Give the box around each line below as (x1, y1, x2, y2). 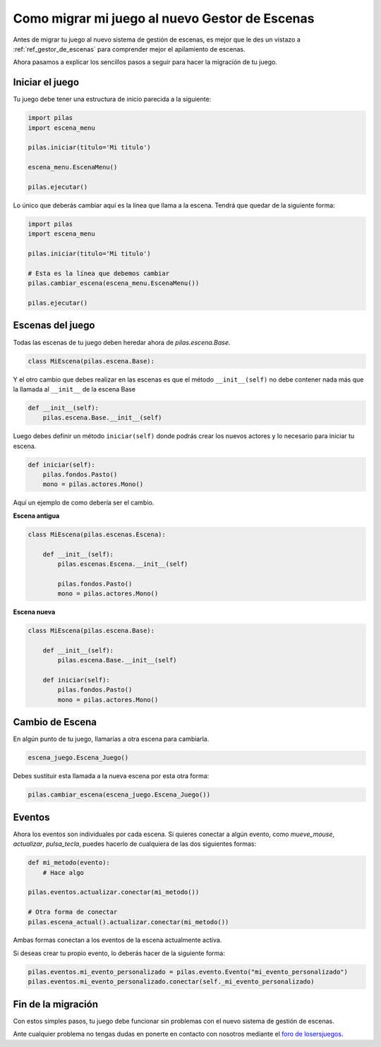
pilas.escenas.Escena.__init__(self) (57, 559, 188, 568)
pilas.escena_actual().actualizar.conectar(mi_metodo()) (28, 918, 229, 926)
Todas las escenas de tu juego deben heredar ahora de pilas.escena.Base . (13, 338, 231, 346)
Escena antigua (13, 512, 60, 520)
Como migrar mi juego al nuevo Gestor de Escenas (13, 11, 315, 26)
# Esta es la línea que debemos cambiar (28, 269, 169, 277)
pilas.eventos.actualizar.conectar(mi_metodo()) (28, 888, 200, 896)
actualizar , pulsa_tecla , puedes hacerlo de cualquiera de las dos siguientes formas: (13, 840, 257, 848)
